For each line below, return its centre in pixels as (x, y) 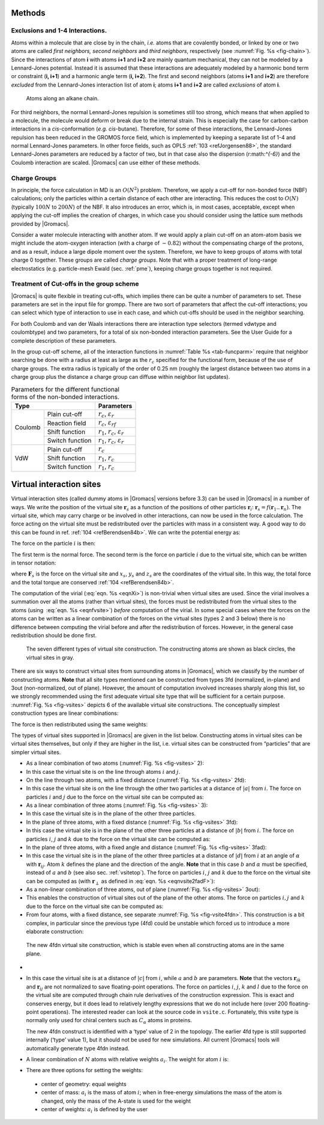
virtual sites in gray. (50, 657)
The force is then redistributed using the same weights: (79, 724)
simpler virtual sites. (36, 752)
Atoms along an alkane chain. (62, 99)
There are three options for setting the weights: (85, 1070)
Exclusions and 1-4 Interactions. (59, 31)
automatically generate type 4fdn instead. (78, 1048)
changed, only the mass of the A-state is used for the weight (116, 1101)
